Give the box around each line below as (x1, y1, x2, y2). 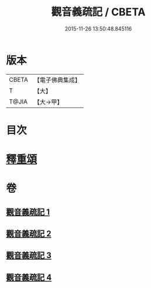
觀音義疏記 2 (6, 229, 52, 239)
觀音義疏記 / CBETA (51, 5, 146, 19)
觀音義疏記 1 (6, 207, 50, 217)
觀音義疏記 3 (6, 250, 52, 260)
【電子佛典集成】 (33, 76, 81, 84)
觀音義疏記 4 (6, 272, 52, 282)
